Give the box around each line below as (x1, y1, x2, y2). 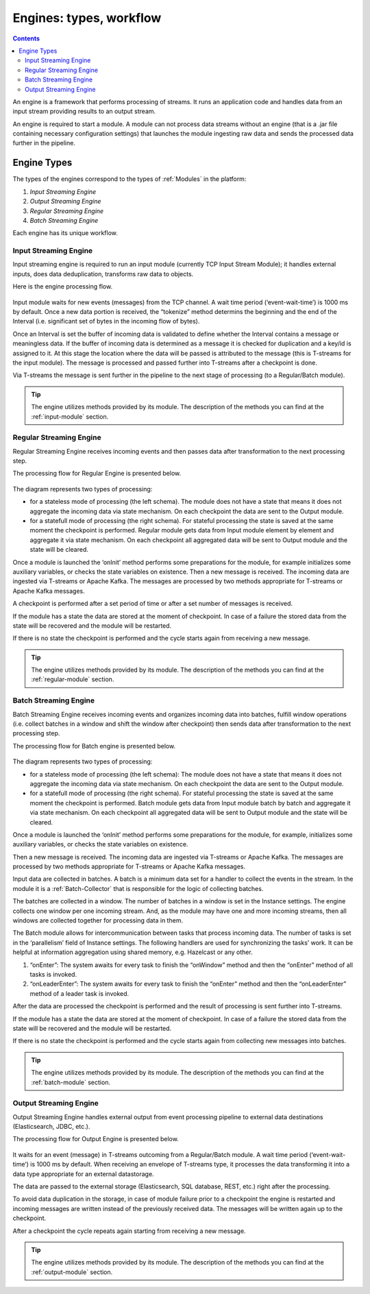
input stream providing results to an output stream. (12, 107, 156, 116)
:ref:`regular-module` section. (31, 675, 114, 683)
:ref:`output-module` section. (31, 1268, 113, 1276)
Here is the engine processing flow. (12, 282, 113, 291)
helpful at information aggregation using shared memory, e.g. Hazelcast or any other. (12, 948, 253, 956)
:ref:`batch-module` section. (31, 1078, 111, 1086)
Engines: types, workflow (12, 10, 162, 25)
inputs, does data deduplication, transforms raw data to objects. (12, 269, 194, 278)
